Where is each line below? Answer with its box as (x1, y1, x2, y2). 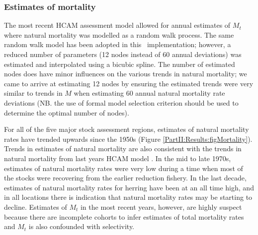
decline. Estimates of (4, 201, 67, 212)
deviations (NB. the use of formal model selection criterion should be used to (4, 97, 239, 108)
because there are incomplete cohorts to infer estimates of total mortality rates (4, 211, 244, 222)
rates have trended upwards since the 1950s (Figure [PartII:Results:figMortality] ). (4, 133, 253, 144)
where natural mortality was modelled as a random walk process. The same (4, 29, 234, 40)
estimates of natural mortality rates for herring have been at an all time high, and (4, 182, 254, 192)
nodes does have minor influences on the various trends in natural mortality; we (4, 68, 247, 79)
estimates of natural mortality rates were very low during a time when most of (4, 163, 243, 173)
